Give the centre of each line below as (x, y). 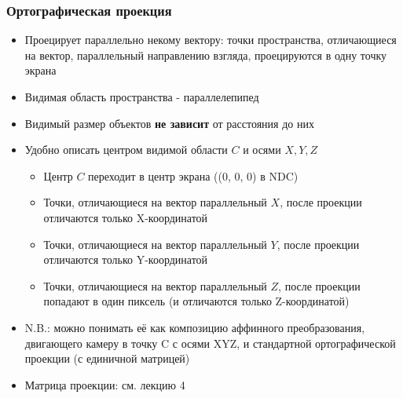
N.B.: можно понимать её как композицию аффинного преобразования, (195, 327)
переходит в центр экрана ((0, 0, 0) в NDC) (193, 175)
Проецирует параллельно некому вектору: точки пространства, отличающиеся (211, 40)
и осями (262, 150)
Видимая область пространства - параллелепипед (142, 97)
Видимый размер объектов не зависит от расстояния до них (169, 123)
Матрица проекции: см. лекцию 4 (105, 384)
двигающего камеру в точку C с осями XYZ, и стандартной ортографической (210, 343)
